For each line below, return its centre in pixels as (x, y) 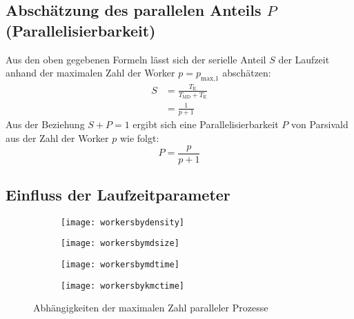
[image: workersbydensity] (122, 222)
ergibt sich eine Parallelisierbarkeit (206, 124)
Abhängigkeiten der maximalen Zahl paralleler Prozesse (151, 308)
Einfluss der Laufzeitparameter (118, 194)
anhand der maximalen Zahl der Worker (90, 73)
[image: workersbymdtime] (120, 265)
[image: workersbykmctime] (122, 286)
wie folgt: (139, 137)
